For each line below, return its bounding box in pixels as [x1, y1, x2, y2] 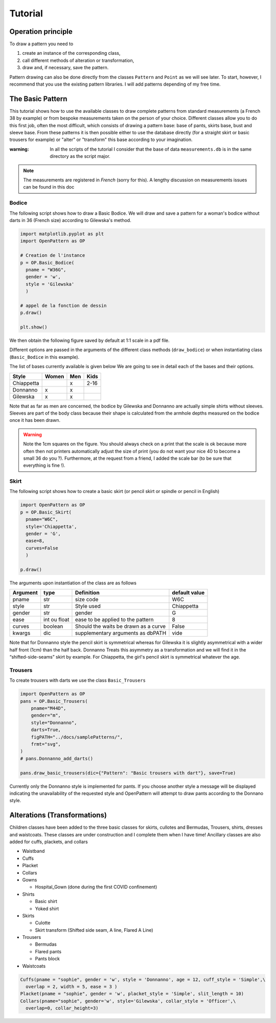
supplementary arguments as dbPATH [75, 629, 167, 637]
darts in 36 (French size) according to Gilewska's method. [9, 217, 131, 223]
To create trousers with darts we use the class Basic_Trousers [9, 677, 146, 684]
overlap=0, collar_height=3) [26, 1005, 99, 1011]
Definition [75, 589, 100, 597]
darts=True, [31, 727, 61, 733]
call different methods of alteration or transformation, [22, 57, 134, 64]
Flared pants [35, 948, 61, 954]
